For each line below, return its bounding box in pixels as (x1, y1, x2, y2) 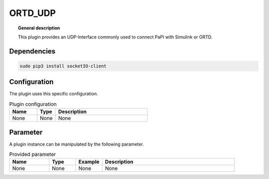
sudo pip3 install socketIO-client (19, 63, 107, 69)
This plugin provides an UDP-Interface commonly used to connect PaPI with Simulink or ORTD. (18, 34, 213, 40)
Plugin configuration (9, 101, 57, 108)
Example (78, 159, 100, 166)
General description (18, 25, 60, 31)
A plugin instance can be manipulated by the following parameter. (9, 141, 144, 147)
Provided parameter (9, 151, 56, 158)
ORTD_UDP (9, 7, 56, 18)
